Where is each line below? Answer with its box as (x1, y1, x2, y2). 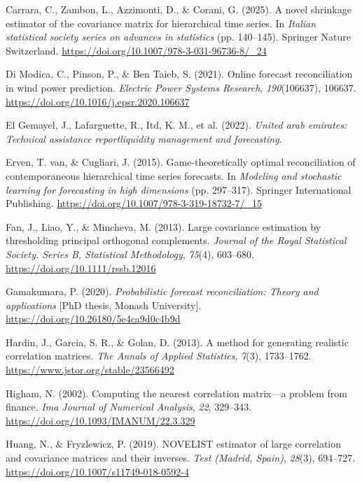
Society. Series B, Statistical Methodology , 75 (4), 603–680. (6, 246, 254, 261)
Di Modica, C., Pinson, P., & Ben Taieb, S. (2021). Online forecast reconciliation (6, 66, 353, 81)
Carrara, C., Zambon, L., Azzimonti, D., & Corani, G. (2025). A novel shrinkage (6, 2, 351, 16)
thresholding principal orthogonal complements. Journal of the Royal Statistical (6, 233, 347, 248)
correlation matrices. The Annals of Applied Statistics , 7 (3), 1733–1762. (6, 348, 312, 363)
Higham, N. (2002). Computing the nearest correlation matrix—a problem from (6, 385, 347, 400)
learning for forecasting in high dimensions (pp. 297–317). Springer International (6, 182, 351, 197)
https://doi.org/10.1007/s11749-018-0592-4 (6, 464, 189, 478)
